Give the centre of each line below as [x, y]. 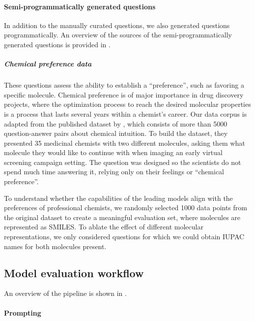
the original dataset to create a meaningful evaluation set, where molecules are [122, 217]
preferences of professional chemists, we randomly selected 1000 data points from [126, 208]
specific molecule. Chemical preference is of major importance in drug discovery [124, 94]
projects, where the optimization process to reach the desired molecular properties [127, 104]
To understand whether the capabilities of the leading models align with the [118, 198]
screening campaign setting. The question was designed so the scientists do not [123, 162]
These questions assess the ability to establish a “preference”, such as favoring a [124, 85]
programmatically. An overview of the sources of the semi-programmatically [118, 35]
